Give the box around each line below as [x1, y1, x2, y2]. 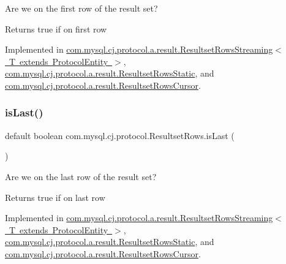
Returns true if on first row [5, 22, 107, 35]
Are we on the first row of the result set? [5, 2, 158, 14]
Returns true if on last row [5, 190, 105, 203]
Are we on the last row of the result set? [5, 170, 157, 183]
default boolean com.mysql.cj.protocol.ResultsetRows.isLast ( [5, 129, 235, 141]
